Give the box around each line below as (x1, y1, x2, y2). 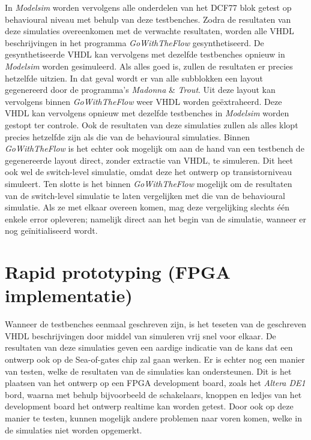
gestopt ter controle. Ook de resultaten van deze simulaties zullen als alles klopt (5, 118, 298, 131)
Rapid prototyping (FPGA (5, 260, 231, 284)
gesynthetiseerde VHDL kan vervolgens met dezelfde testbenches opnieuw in (5, 48, 285, 61)
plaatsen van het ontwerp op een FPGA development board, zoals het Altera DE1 (5, 376, 306, 389)
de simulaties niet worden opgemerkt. (5, 423, 142, 436)
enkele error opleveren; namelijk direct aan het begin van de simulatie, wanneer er (5, 212, 306, 225)
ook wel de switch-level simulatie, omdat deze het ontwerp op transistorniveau (5, 165, 292, 178)
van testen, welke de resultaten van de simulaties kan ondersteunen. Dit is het (5, 364, 292, 377)
